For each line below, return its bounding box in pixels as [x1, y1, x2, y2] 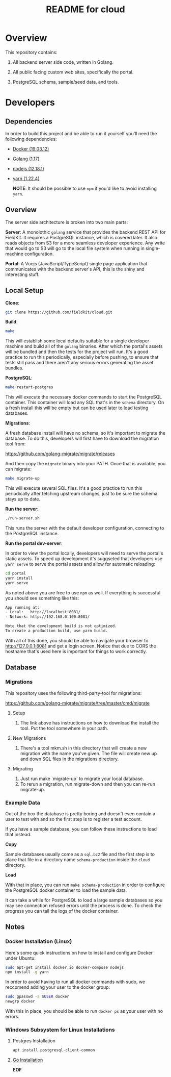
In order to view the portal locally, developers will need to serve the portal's [5, 550, 164, 556]
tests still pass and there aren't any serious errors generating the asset [5, 360, 154, 366]
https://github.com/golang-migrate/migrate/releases [5, 450, 116, 457]
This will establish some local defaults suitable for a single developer [5, 338, 150, 344]
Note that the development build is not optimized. [5, 623, 117, 629]
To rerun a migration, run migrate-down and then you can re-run [20, 781, 155, 787]
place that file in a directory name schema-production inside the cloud [5, 856, 150, 863]
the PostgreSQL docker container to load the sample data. [5, 887, 127, 893]
